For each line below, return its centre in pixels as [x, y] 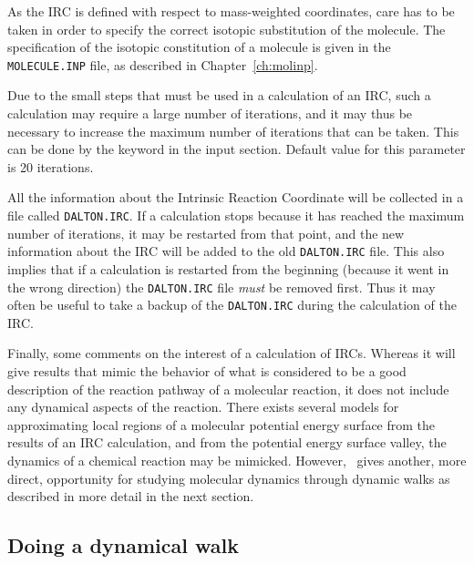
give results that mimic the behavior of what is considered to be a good [207, 371]
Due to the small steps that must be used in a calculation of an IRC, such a [219, 95]
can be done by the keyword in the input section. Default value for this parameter [237, 149]
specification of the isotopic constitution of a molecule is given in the [199, 47]
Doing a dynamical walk [123, 545]
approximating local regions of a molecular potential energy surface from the [222, 424]
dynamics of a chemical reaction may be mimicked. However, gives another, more [237, 460]
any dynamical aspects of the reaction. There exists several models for [203, 407]
